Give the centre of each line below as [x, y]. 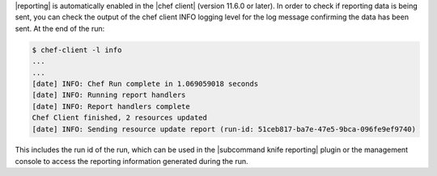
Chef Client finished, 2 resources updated [120, 118]
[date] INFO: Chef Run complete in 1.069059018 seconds [145, 84]
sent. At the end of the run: [60, 28]
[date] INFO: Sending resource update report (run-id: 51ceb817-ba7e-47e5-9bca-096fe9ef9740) [224, 129]
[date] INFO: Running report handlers [109, 95]
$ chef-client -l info [77, 50]
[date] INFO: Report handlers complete [111, 106]
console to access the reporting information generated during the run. [132, 161]
